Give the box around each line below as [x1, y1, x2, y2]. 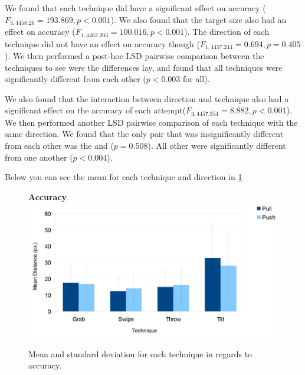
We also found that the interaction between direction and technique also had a [5, 92, 289, 105]
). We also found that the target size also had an [110, 13, 287, 25]
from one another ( [5, 151, 73, 163]
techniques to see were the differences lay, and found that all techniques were [5, 61, 283, 73]
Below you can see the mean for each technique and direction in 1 [5, 171, 242, 183]
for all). [183, 73, 210, 85]
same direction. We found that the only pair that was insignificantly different [5, 128, 284, 140]
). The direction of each [184, 25, 270, 38]
